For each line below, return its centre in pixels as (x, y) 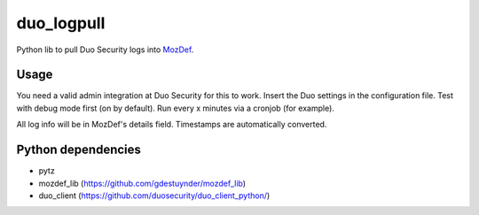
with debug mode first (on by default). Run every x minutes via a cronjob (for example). (175, 108)
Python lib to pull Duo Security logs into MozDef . (105, 50)
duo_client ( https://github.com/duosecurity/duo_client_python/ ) (154, 196)
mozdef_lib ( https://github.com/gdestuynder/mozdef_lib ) (142, 183)
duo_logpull (61, 23)
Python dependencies (79, 150)
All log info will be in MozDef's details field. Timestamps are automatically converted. (172, 125)
